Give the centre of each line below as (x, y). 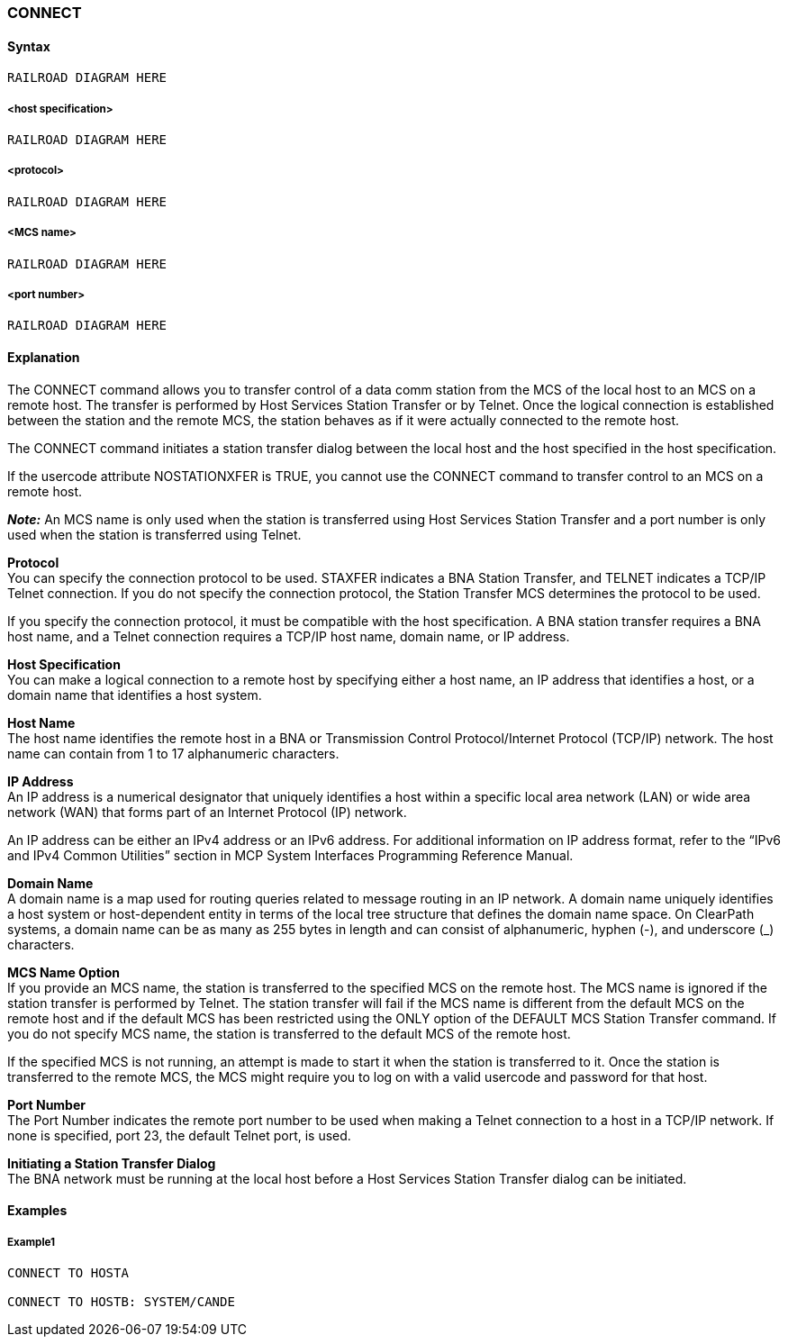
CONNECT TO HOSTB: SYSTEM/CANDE (121, 1301)
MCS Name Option (63, 972)
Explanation (44, 357)
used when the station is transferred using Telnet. (154, 534)
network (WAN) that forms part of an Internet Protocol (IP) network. (207, 812)
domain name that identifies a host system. (135, 695)
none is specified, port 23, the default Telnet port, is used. (179, 1135)
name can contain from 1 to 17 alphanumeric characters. (173, 753)
